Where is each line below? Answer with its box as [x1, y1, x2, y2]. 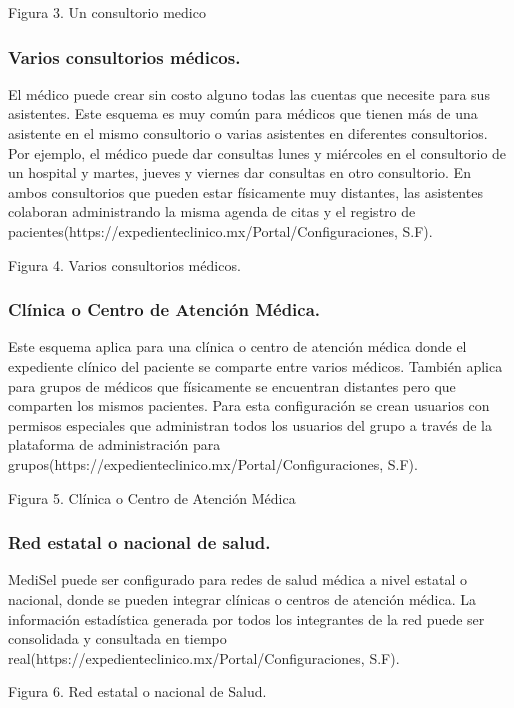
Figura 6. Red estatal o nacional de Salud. [8, 681, 267, 702]
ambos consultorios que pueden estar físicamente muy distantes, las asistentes [8, 181, 483, 202]
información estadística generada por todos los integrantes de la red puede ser [8, 608, 485, 629]
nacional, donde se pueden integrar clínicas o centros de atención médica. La [8, 588, 476, 609]
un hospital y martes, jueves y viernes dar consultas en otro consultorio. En [8, 162, 471, 183]
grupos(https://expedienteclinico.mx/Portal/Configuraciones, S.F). [8, 453, 418, 474]
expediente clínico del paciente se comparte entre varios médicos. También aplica [8, 355, 503, 376]
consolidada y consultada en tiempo [8, 628, 227, 649]
